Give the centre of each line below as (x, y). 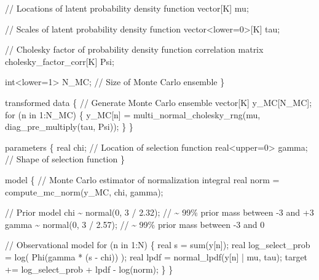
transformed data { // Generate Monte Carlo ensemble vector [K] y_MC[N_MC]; (159, 102)
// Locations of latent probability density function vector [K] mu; (127, 8)
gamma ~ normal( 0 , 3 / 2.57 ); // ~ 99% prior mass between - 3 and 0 (135, 224)
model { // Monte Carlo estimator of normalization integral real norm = (142, 179)
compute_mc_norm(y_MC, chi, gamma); (84, 191)
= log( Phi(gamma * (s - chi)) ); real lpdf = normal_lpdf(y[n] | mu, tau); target (156, 256)
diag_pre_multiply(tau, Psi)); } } (69, 127)
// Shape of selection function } (65, 159)
